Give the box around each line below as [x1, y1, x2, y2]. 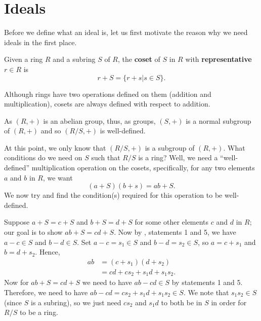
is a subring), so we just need [30, 297, 121, 307]
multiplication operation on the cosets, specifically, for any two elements [31, 162, 255, 173]
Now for [4, 277, 29, 288]
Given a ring [4, 54, 43, 64]
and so [40, 125, 61, 136]
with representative [185, 54, 252, 64]
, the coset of [118, 54, 160, 64]
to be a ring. [19, 307, 58, 317]
